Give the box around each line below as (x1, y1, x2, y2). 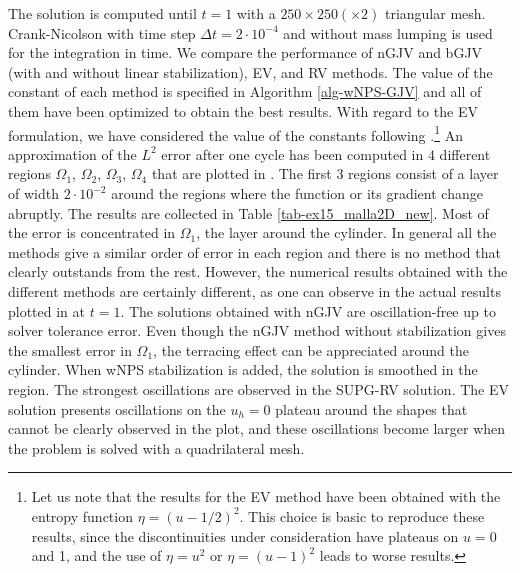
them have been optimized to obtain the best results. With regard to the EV (8, 100, 478, 121)
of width (8, 183, 59, 203)
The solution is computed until (8, 3, 197, 23)
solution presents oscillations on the (8, 398, 226, 419)
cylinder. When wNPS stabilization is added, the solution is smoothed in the (8, 359, 478, 380)
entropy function (31, 505, 133, 526)
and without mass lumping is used (283, 22, 493, 43)
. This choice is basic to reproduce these (239, 505, 485, 526)
